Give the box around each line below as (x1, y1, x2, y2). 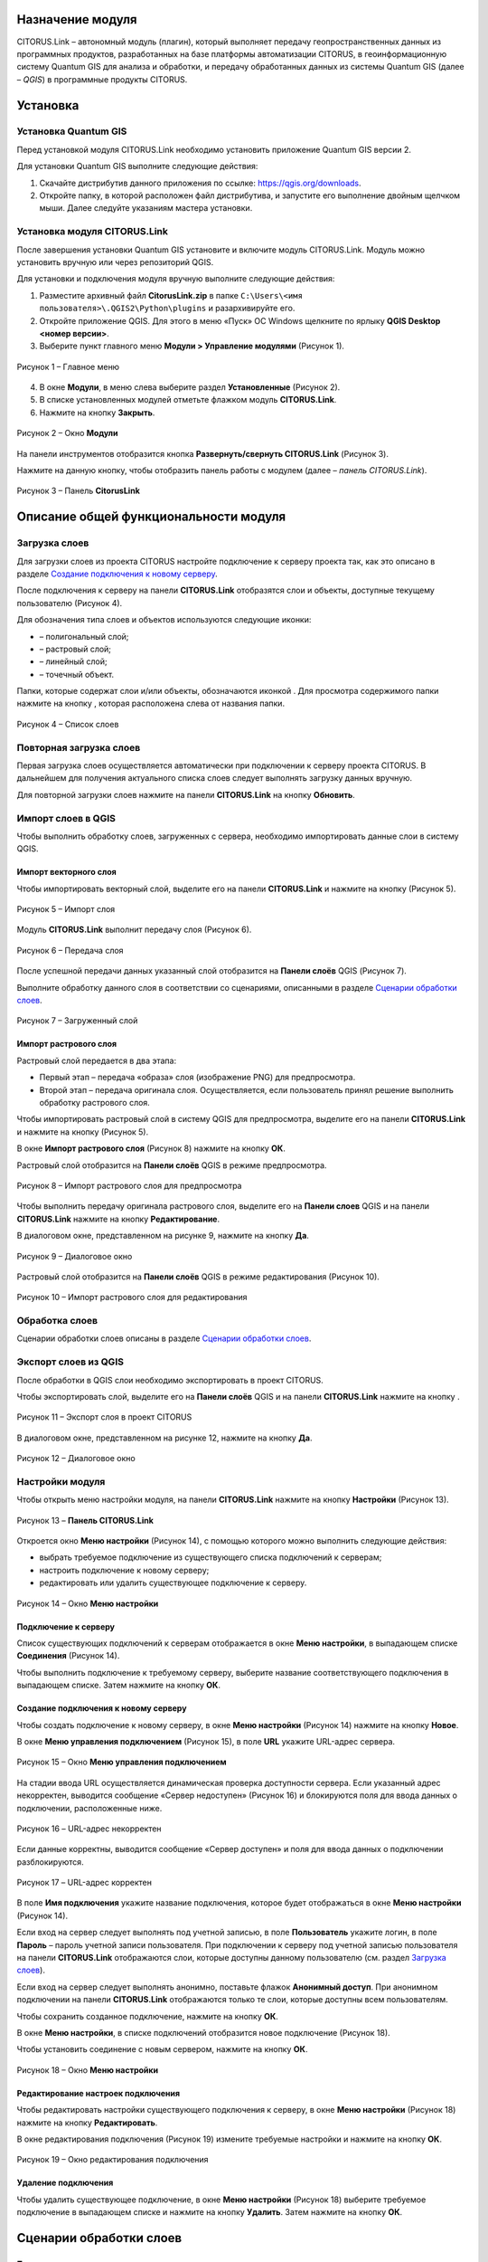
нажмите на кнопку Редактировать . (16, 2117, 158, 2128)
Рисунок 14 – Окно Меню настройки (16, 1598, 159, 1609)
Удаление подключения (16, 2177, 114, 2189)
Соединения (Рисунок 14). (16, 1650, 120, 1661)
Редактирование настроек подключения (16, 2087, 181, 2098)
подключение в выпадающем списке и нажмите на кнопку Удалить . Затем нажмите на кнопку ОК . (16, 2207, 403, 2218)
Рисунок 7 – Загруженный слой (16, 1015, 138, 1026)
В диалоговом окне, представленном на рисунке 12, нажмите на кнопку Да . (16, 1432, 313, 1443)
